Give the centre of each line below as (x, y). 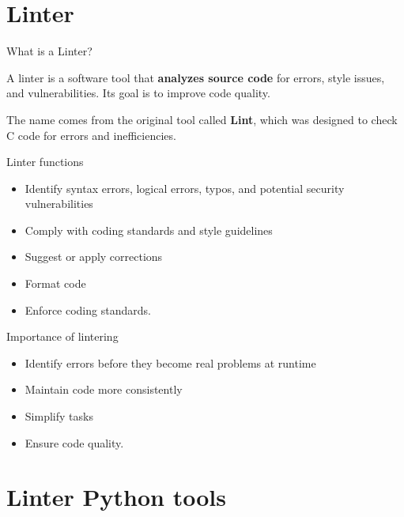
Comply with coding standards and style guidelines (149, 230)
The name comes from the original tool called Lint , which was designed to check (202, 119)
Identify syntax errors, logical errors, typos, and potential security (185, 188)
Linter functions (45, 162)
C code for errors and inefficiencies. (91, 135)
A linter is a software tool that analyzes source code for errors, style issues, (196, 77)
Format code (55, 283)
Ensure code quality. (74, 442)
